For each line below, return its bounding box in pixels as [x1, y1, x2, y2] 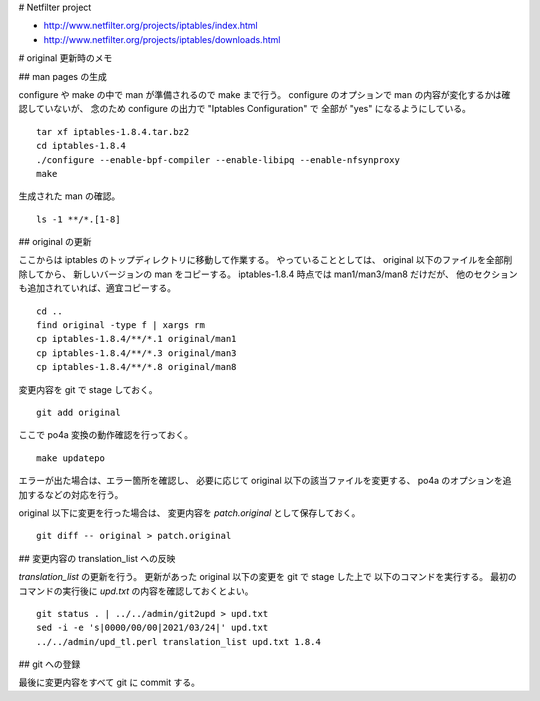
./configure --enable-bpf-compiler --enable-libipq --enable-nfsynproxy [36, 154, 400, 165]
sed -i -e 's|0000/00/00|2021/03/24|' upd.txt [36, 622, 269, 634]
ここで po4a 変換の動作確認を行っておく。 [18, 429, 194, 441]
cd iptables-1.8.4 [36, 140, 127, 152]
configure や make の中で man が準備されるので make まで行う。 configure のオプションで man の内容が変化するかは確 [18, 88, 511, 100]
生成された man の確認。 [18, 190, 121, 202]
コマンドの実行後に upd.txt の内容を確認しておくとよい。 [18, 585, 254, 597]
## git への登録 [18, 658, 81, 670]
